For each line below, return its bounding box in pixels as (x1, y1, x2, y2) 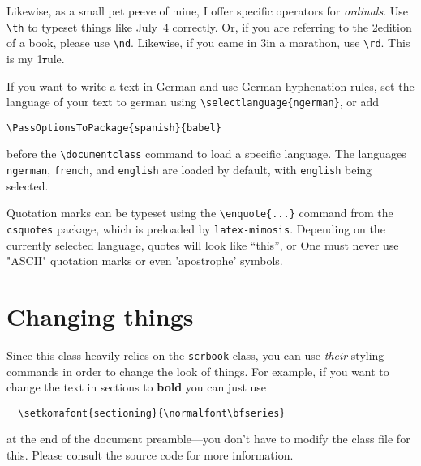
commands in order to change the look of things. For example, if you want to (6, 362, 389, 379)
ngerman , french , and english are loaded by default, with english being (6, 161, 372, 178)
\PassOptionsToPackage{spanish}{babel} (6, 122, 221, 134)
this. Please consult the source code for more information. (6, 447, 294, 464)
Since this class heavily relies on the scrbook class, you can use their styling (6, 346, 384, 363)
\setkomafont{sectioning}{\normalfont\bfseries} (18, 407, 286, 419)
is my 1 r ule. (6, 49, 65, 66)
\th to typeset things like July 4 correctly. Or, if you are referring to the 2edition (6, 18, 412, 35)
